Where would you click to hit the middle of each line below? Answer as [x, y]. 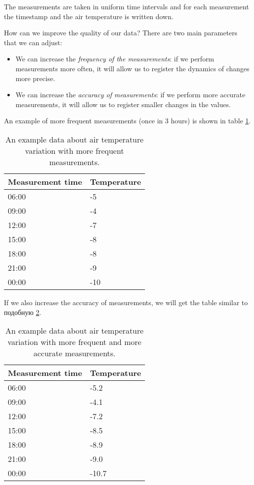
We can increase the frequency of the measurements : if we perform [115, 59]
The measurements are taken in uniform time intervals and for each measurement [127, 6]
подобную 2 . [23, 312]
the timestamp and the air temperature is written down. [89, 16]
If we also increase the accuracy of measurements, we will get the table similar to [126, 302]
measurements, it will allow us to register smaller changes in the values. [123, 104]
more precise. [35, 78]
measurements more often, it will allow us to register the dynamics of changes [132, 68]
